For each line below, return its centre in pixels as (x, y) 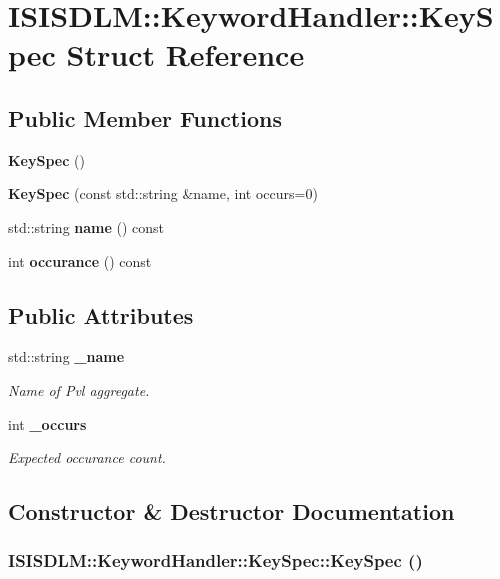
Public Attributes (101, 314)
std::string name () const (86, 226)
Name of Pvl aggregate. (79, 389)
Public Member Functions (145, 117)
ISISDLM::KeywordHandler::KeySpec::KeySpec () (215, 560)
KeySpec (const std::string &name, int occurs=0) (163, 193)
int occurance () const (80, 260)
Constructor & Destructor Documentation (231, 511)
